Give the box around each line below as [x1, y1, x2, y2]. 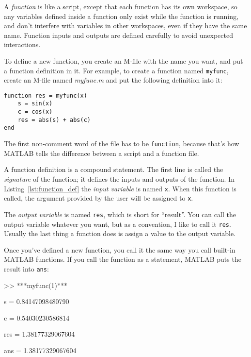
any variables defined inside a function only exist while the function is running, [4, 11, 238, 21]
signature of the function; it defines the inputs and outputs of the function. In [4, 173, 235, 184]
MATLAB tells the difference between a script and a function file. [4, 148, 199, 158]
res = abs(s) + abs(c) [17, 116, 91, 123]
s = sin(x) [17, 100, 53, 107]
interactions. [4, 39, 41, 50]
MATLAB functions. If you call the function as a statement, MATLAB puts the [4, 254, 241, 264]
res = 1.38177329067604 [4, 329, 75, 339]
